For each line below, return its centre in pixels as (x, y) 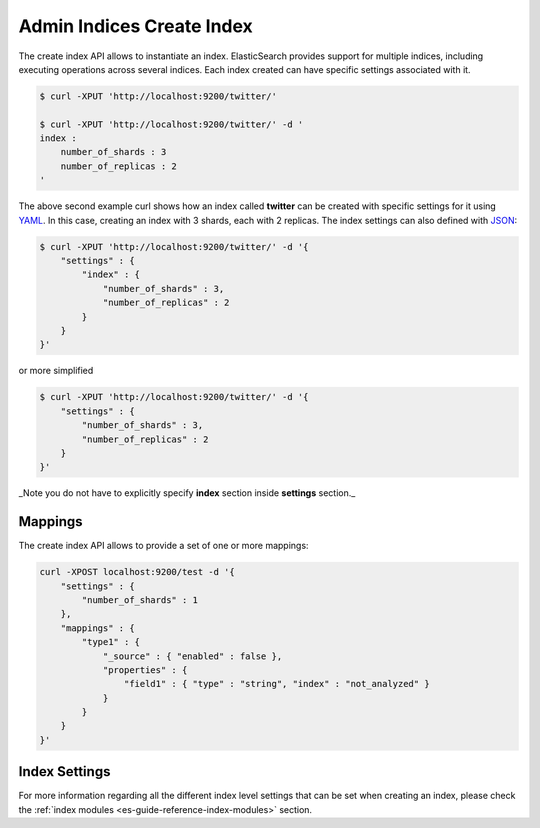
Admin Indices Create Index (136, 26)
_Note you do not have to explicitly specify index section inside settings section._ (187, 493)
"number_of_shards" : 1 (140, 599)
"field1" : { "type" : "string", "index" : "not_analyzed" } (276, 684)
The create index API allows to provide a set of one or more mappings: (163, 546)
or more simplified (56, 371)
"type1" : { (110, 642)
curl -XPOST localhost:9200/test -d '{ (137, 572)
